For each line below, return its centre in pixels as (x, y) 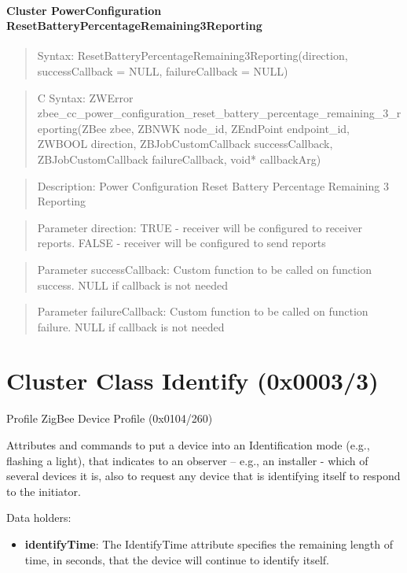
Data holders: (39, 518)
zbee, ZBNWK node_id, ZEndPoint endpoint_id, (229, 128)
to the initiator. (44, 491)
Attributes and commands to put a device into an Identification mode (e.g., (188, 445)
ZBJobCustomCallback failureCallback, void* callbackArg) (179, 159)
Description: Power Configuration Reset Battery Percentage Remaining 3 (213, 185)
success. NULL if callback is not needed (132, 285)
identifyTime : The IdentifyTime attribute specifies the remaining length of (209, 543)
